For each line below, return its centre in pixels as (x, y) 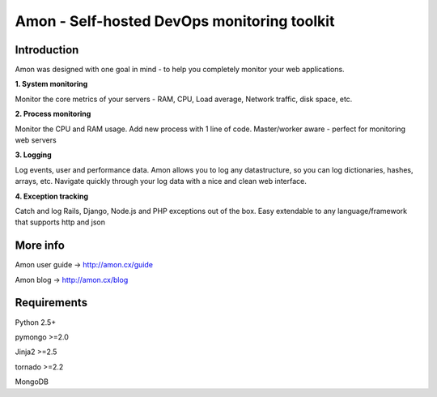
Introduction (47, 50)
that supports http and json (60, 222)
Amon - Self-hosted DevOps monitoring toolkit (175, 21)
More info (40, 246)
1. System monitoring (51, 84)
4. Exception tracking (52, 196)
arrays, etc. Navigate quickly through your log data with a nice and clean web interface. (161, 181)
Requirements (51, 303)
